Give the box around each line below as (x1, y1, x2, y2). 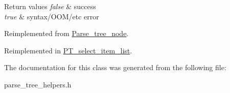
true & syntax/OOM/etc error (4, 11, 99, 21)
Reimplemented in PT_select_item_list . (4, 45, 132, 55)
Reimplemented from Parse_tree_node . (4, 28, 129, 39)
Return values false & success (4, 1, 96, 11)
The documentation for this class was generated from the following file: (4, 62, 226, 73)
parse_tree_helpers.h (4, 79, 72, 89)
